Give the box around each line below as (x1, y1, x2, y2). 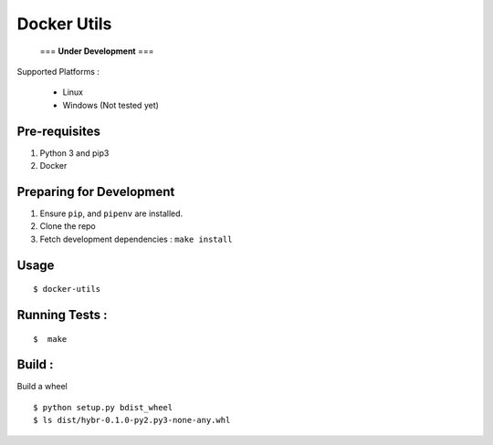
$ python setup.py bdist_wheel (33, 402, 173, 412)
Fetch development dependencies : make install (39, 233, 233, 244)
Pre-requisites (16, 123, 100, 139)
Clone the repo (39, 221, 96, 232)
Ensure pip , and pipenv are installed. (39, 208, 184, 219)
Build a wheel (16, 381, 68, 392)
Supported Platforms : (16, 66, 100, 77)
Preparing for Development (16, 183, 175, 200)
